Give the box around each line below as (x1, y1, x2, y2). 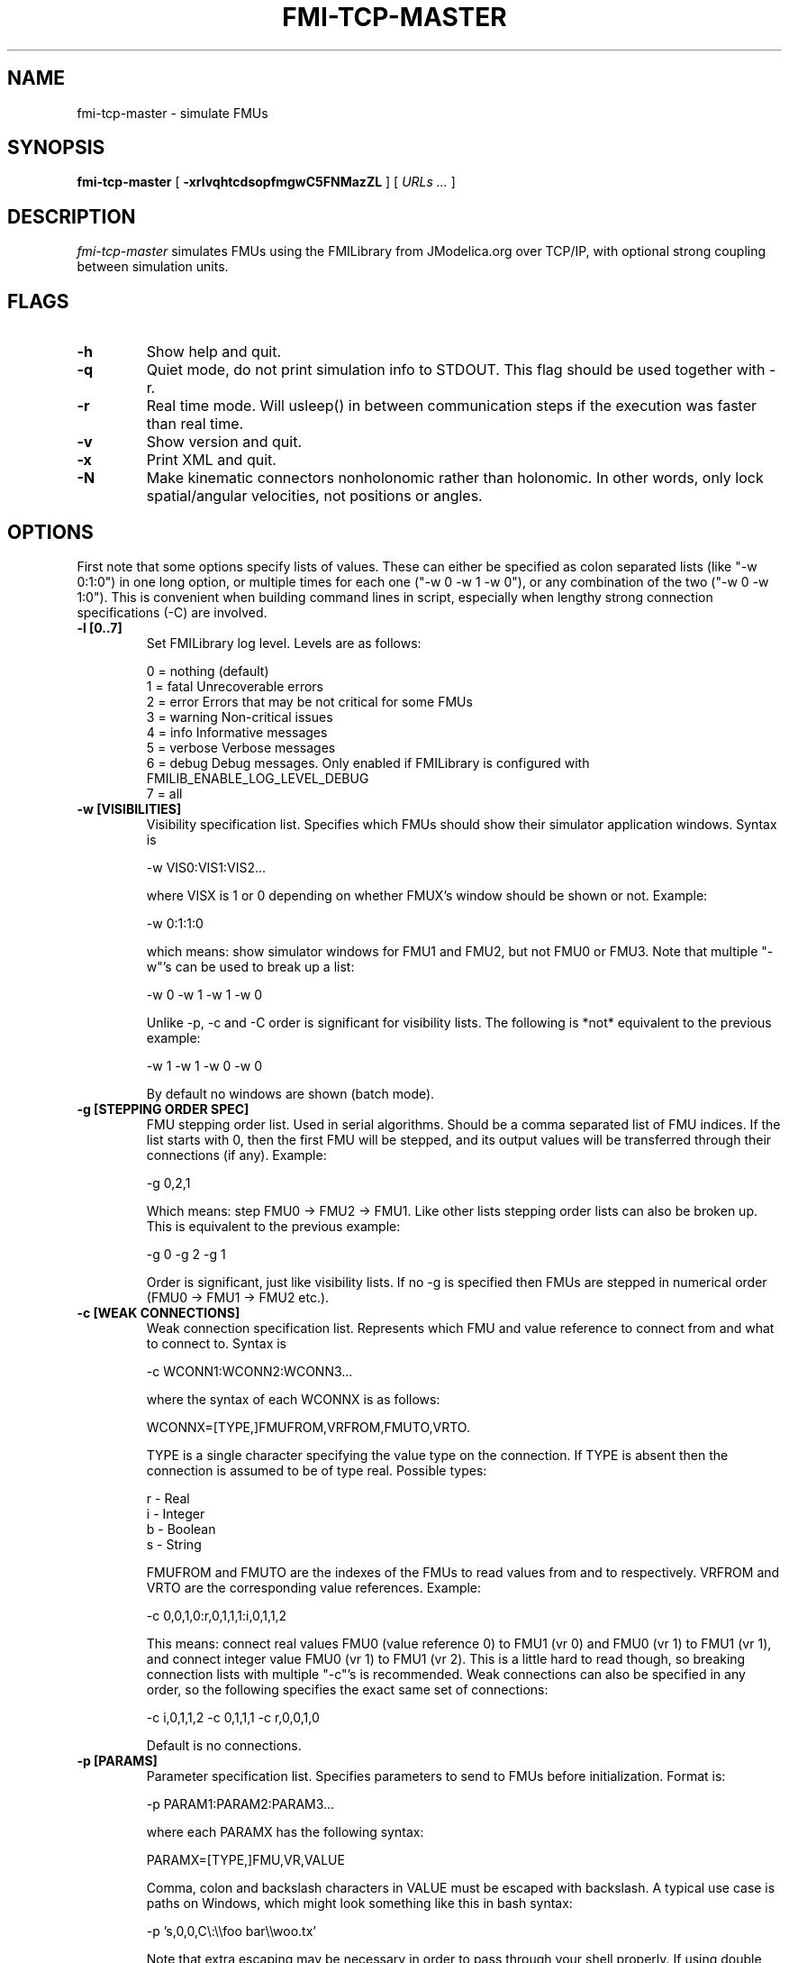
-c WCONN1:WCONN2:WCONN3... (146, 1363, 353, 1379)
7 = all (146, 785, 183, 801)
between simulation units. (77, 259, 229, 275)
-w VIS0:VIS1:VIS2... (146, 859, 267, 875)
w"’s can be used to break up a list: (146, 958, 355, 974)
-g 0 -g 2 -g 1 (146, 1246, 226, 1262)
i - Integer (146, 1505, 205, 1521)
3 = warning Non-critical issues (146, 708, 333, 725)
